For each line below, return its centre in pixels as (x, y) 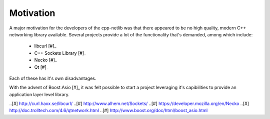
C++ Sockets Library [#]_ (60, 53)
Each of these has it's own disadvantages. (53, 78)
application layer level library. (39, 94)
